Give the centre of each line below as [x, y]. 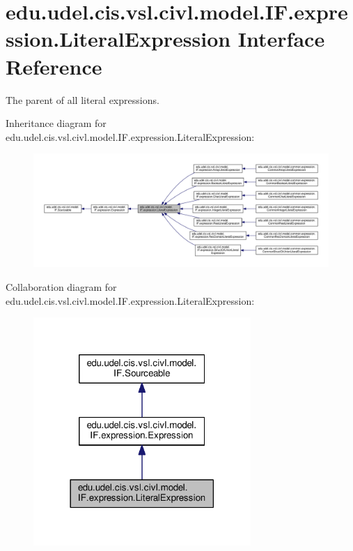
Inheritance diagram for [56, 123]
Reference [54, 66]
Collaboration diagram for [61, 287]
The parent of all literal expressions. [83, 99]
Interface [281, 39]
